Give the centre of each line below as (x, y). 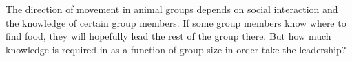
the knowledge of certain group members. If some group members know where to (176, 22)
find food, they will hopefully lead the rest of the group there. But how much (168, 36)
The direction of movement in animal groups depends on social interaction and (172, 9)
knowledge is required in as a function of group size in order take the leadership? (176, 49)
